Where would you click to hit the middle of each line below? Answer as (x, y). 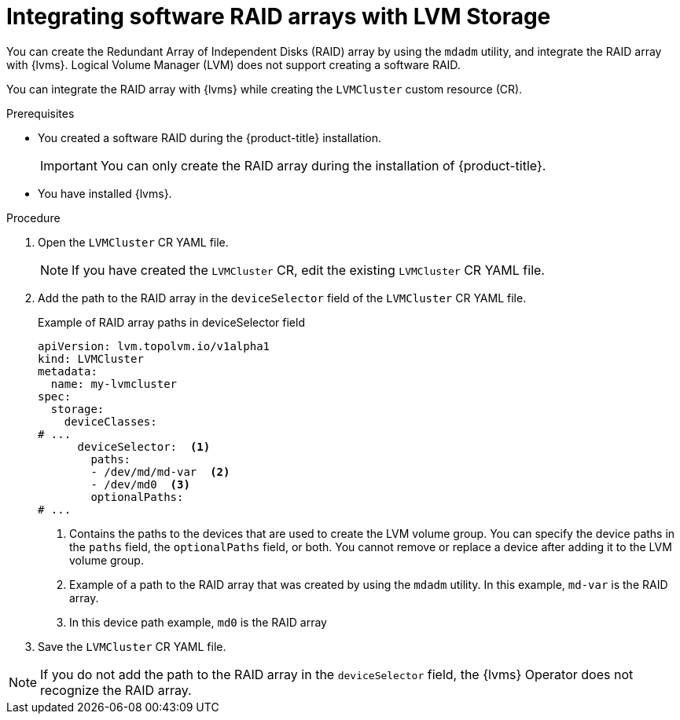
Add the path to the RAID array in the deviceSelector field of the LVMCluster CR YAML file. (282, 298)
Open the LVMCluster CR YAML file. (133, 242)
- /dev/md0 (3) (140, 484)
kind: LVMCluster (91, 358)
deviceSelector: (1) (144, 446)
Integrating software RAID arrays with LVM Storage (279, 16)
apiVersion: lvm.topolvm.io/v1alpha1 (154, 346)
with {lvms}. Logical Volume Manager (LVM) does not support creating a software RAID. (233, 64)
